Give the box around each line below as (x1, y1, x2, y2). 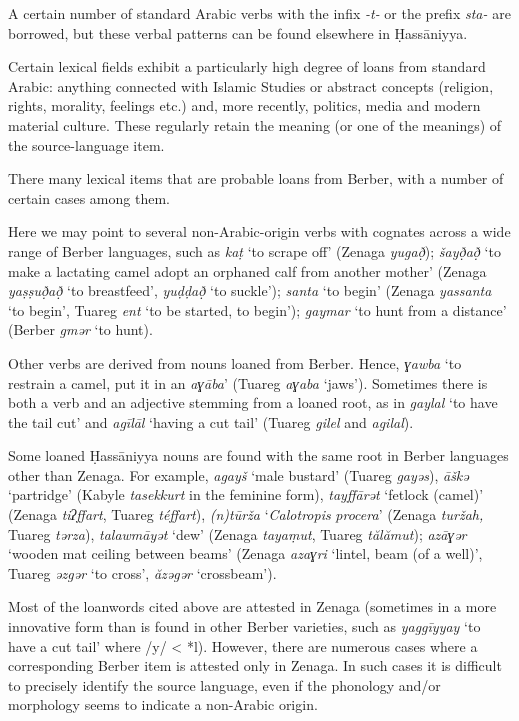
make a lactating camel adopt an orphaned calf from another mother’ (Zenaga (8, 260, 487, 281)
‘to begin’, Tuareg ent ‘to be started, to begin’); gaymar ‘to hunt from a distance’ (8, 299, 507, 320)
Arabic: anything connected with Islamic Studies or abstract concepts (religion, (8, 75, 494, 96)
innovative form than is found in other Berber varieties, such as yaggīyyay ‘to (8, 616, 481, 637)
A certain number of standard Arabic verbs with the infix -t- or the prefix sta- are (8, 3, 511, 23)
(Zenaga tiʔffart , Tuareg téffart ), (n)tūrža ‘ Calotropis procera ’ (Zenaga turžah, (8, 504, 484, 525)
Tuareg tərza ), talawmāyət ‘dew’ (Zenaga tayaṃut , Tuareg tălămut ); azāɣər (8, 523, 467, 544)
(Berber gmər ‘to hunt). (8, 319, 153, 340)
